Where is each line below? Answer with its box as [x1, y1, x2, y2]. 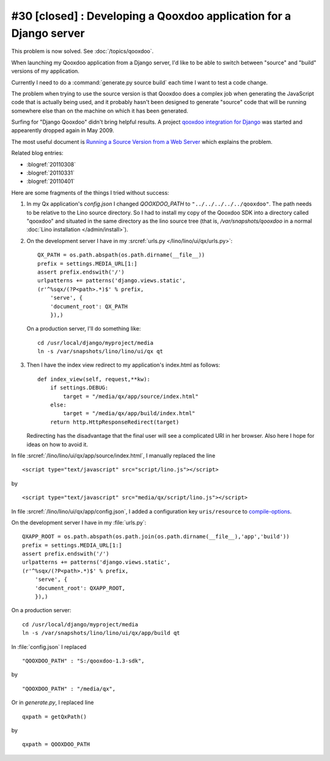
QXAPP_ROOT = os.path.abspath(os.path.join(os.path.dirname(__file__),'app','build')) [22, 533, 290, 540]
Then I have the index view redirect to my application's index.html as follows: [26, 361, 221, 369]
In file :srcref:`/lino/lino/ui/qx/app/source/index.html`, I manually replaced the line [11, 452, 216, 459]
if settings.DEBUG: [50, 384, 109, 391]
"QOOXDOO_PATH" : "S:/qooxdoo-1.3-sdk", [22, 658, 145, 664]
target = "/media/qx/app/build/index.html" [63, 410, 196, 417]
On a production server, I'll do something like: [26, 325, 141, 332]
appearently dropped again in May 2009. [11, 127, 114, 134]
